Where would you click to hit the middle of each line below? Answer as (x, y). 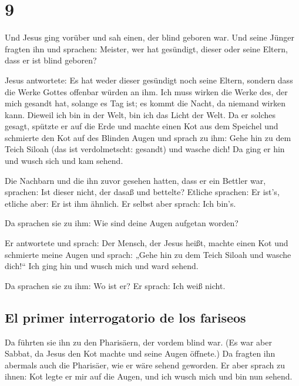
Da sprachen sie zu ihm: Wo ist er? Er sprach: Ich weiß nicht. (115, 285)
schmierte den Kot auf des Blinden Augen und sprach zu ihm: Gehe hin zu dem (148, 137)
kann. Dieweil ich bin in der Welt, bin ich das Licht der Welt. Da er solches (140, 114)
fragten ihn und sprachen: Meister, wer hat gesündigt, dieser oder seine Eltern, (146, 48)
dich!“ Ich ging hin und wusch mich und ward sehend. (102, 266)
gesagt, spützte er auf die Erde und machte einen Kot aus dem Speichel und (142, 126)
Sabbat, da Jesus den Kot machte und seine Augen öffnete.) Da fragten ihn (140, 353)
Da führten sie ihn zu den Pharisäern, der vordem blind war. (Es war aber (138, 342)
